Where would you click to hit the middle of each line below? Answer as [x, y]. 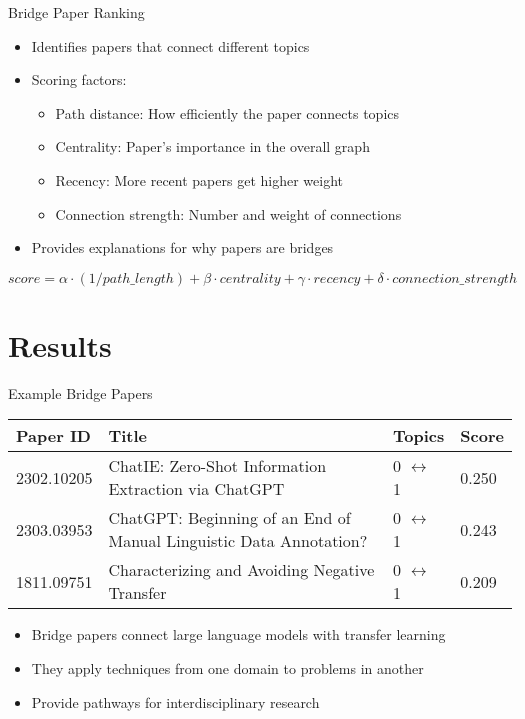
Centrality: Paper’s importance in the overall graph [212, 146]
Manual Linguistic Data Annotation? [238, 541]
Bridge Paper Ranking [76, 12]
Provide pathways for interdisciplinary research [175, 701]
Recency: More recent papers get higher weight [199, 179]
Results [60, 344]
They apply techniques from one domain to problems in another [227, 668]
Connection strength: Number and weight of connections [228, 213]
